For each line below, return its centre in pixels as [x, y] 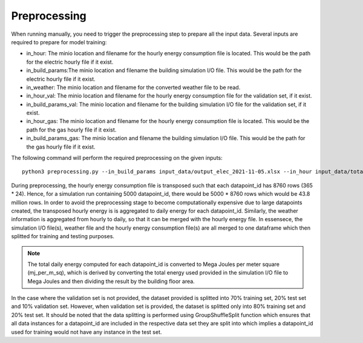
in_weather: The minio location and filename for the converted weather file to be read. [133, 87]
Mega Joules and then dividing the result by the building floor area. [111, 281]
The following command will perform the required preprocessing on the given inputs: [117, 158]
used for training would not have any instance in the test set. [87, 332]
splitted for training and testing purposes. [63, 236]
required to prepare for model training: [59, 42]
